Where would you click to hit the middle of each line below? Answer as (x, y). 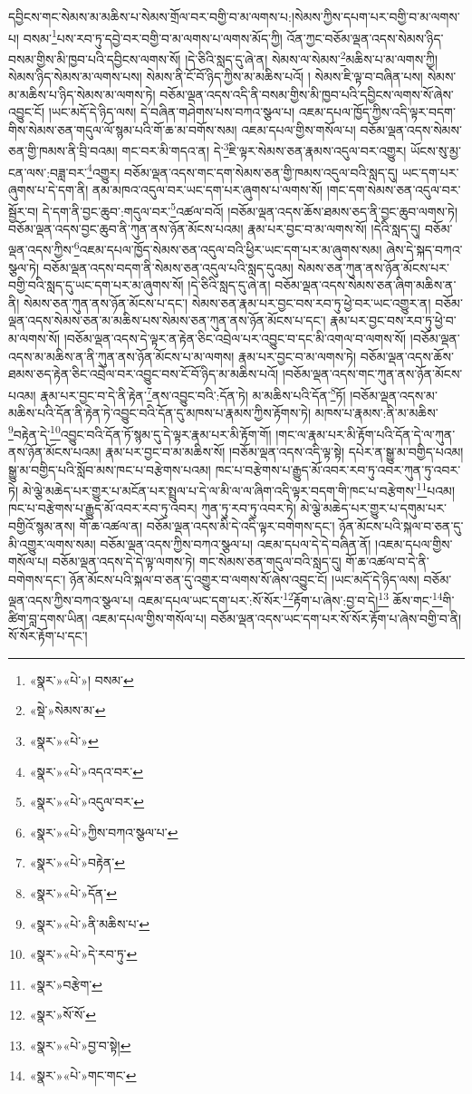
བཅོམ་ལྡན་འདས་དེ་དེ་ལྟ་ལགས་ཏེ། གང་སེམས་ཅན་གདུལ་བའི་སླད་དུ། (197, 562)
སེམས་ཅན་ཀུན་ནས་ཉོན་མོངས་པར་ (373, 267)
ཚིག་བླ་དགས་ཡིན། (48, 618)
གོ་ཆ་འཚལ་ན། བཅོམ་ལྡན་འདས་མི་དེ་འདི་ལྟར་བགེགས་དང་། (207, 525)
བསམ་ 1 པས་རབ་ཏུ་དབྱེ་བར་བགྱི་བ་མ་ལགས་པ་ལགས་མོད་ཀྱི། (153, 36)
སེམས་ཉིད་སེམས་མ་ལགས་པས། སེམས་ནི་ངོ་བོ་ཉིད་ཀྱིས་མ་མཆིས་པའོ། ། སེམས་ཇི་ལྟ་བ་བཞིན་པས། (216, 77)
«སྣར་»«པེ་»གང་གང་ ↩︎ (83, 1075)
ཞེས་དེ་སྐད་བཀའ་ (424, 250)
